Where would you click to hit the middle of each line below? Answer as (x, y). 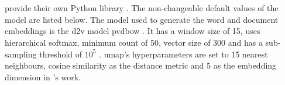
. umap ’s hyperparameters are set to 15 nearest (183, 54)
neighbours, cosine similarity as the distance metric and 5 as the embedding (141, 65)
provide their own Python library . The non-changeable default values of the (142, 8)
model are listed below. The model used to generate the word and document (142, 19)
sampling (21, 54)
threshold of (61, 54)
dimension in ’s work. (43, 76)
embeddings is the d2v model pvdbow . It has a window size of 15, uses (133, 31)
